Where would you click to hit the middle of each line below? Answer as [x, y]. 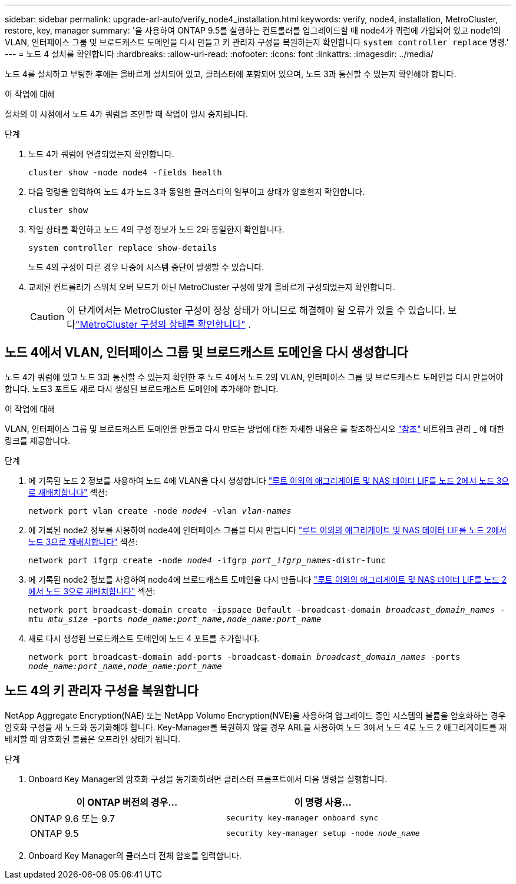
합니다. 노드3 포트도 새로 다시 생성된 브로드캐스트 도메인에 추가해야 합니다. [142, 388]
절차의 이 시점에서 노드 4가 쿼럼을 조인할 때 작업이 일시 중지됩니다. [127, 114]
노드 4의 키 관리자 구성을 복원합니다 [102, 691]
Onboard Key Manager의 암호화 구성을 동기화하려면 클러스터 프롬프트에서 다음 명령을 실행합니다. [208, 779]
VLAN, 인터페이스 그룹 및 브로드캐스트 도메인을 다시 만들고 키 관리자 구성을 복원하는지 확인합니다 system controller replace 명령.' [257, 42]
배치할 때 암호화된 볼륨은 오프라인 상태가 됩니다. [93, 739]
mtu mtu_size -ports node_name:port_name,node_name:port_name [175, 619]
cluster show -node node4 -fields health [125, 172]
